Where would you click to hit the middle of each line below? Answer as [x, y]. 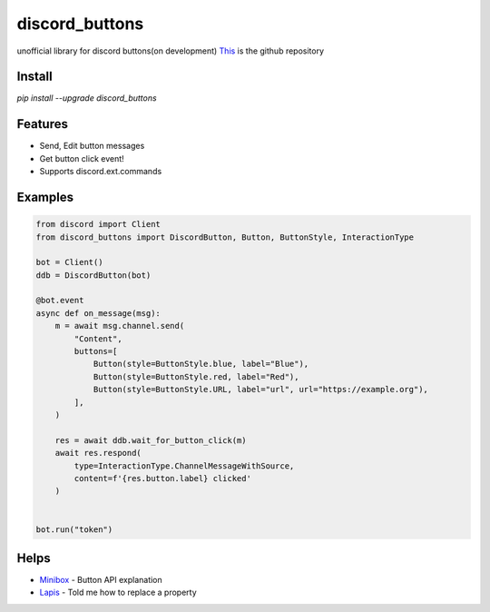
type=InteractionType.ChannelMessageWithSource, [184, 466]
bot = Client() [69, 262]
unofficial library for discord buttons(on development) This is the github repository [171, 51]
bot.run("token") [74, 529]
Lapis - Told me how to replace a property [118, 592]
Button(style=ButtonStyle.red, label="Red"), [196, 376]
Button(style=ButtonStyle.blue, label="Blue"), [201, 364]
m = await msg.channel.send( [120, 326]
